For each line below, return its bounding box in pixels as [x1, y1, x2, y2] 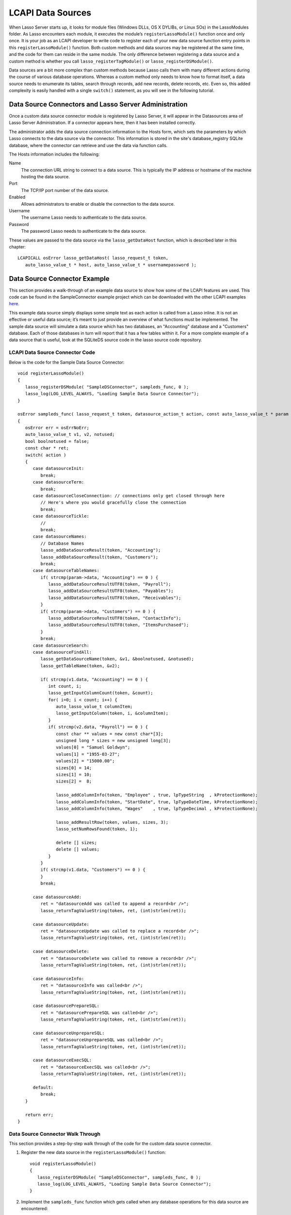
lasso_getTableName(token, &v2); [40, 663, 120, 668]
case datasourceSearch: [32, 642, 90, 648]
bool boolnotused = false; [25, 438, 90, 444]
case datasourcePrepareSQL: [32, 1003, 99, 1008]
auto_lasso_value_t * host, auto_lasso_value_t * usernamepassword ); [25, 262, 197, 267]
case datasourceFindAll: [32, 649, 92, 655]
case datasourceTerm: [32, 479, 84, 485]
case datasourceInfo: [32, 976, 84, 981]
